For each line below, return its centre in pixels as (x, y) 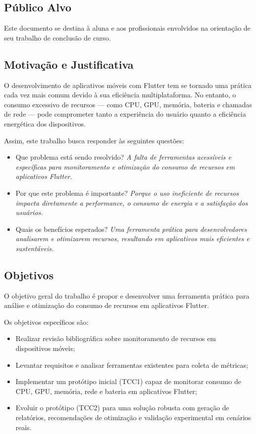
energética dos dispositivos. (45, 123)
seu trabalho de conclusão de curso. (57, 37)
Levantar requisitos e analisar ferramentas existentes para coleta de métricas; (132, 365)
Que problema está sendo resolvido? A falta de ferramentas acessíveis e (123, 157)
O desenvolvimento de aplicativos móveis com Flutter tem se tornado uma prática (128, 85)
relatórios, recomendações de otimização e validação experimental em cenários (133, 417)
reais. (23, 427)
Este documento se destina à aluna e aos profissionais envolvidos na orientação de (127, 28)
